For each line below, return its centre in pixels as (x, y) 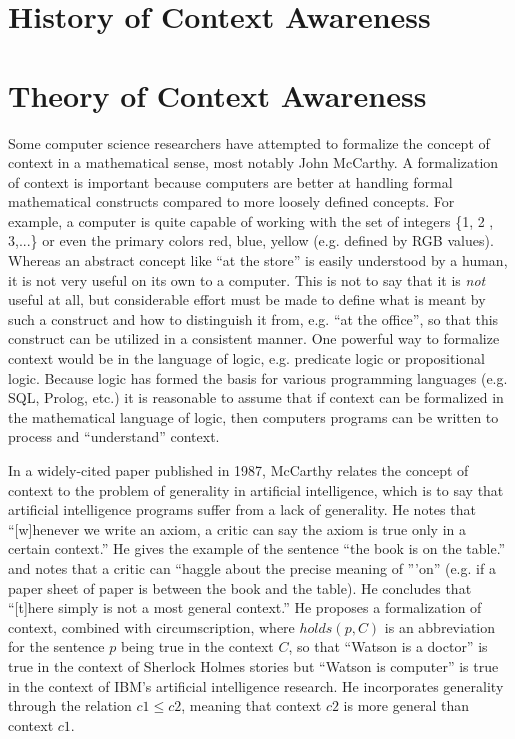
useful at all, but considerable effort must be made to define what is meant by (247, 299)
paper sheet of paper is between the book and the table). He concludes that (240, 587)
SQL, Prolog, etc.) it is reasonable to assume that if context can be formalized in (256, 397)
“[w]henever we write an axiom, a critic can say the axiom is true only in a (237, 528)
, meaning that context (251, 705)
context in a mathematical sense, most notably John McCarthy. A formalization (253, 162)
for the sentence (56, 646)
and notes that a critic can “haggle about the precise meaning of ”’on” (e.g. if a (252, 567)
